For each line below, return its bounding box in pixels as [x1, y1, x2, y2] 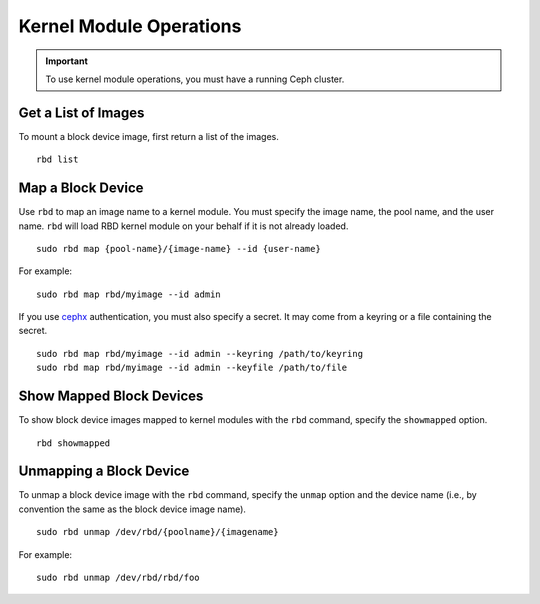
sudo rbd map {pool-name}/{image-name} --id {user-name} [36, 243, 322, 254]
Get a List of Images [18, 104, 145, 121]
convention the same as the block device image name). [18, 503, 247, 515]
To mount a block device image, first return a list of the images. [18, 130, 279, 142]
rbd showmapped [36, 437, 111, 449]
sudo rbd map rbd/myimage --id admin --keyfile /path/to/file [36, 362, 348, 374]
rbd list [36, 154, 79, 165]
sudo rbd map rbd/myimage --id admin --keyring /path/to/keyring [36, 348, 364, 359]
